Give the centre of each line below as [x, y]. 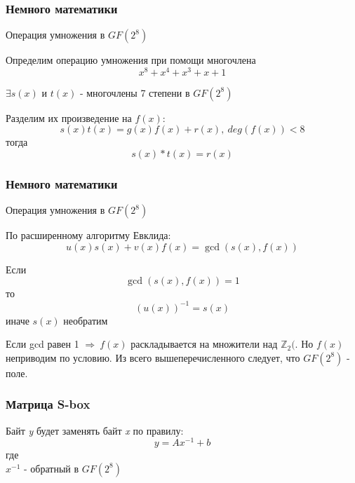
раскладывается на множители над [204, 344]
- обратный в [51, 468]
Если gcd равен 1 [42, 344]
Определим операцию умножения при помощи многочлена [131, 60]
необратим [86, 320]
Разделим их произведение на [69, 117]
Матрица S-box [48, 404]
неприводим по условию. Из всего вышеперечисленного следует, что [153, 357]
